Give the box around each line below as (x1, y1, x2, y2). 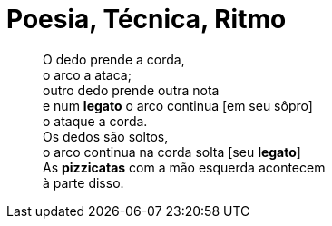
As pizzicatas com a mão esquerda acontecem (43, 159, 326, 175)
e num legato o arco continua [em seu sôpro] (43, 97, 313, 113)
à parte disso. (43, 174, 124, 191)
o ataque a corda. (43, 113, 148, 129)
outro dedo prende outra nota (43, 82, 220, 98)
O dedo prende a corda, (43, 51, 185, 67)
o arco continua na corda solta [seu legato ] (43, 143, 301, 160)
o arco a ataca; (43, 66, 132, 83)
